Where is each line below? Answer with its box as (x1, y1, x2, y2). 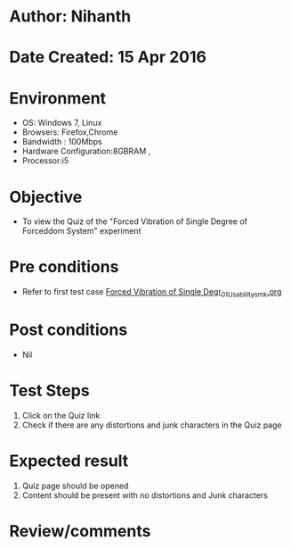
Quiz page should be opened (21, 480, 129, 491)
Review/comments (9, 520, 151, 541)
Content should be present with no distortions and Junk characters (21, 489, 269, 501)
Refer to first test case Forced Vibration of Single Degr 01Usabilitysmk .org (21, 286, 282, 299)
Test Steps (9, 381, 91, 401)
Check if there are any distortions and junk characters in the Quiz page (21, 419, 282, 430)
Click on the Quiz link (21, 410, 101, 420)
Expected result (9, 451, 129, 471)
